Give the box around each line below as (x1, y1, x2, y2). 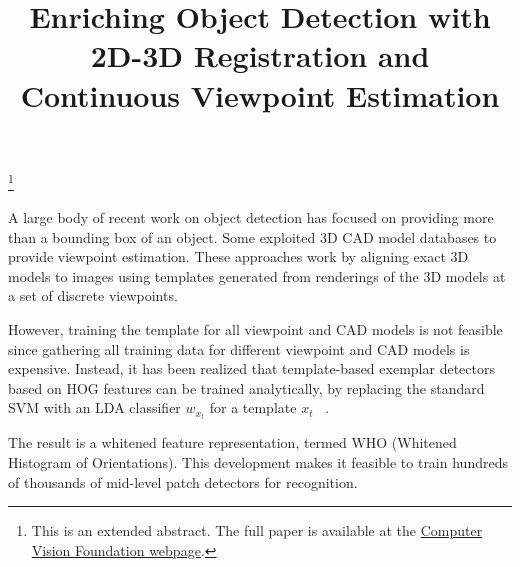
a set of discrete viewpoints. (8, 285, 178, 306)
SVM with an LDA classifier (8, 397, 181, 418)
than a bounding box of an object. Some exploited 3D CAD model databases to (8, 226, 497, 247)
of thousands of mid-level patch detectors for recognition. (8, 471, 358, 492)
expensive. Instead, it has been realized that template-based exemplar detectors (8, 358, 495, 379)
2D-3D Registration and (90, 35, 430, 76)
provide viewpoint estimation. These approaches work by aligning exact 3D (8, 246, 469, 267)
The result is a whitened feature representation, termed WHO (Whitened (8, 432, 457, 453)
